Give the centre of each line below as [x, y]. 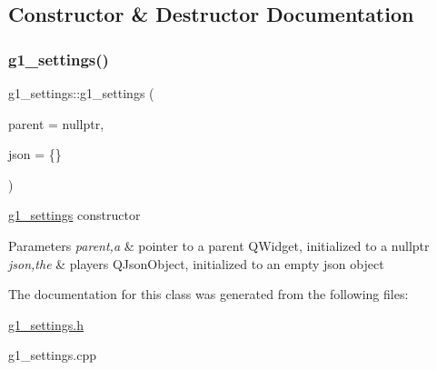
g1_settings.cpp [52, 355]
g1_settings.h [46, 324]
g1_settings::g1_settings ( [81, 93]
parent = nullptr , [56, 123]
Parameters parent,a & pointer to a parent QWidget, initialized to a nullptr [219, 245]
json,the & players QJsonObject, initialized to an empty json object [196, 263]
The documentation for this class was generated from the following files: [209, 294]
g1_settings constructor [74, 215]
